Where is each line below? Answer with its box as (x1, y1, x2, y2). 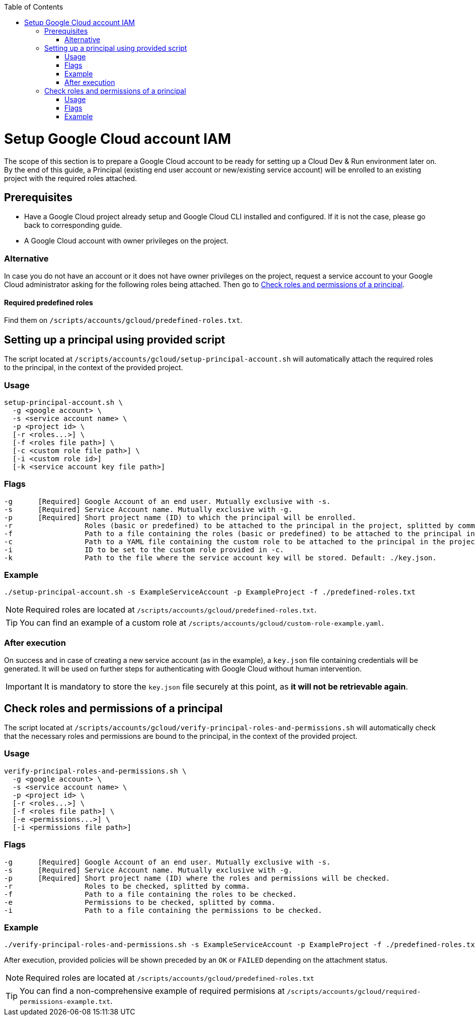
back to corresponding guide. (24, 221, 122, 230)
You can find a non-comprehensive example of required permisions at (20, 986, 285, 996)
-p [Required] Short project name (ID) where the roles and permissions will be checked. (4, 874, 390, 882)
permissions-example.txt (20, 998, 111, 1006)
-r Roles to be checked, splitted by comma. (4, 882, 250, 890)
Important (6, 682, 42, 692)
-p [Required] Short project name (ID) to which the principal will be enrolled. (4, 513, 356, 522)
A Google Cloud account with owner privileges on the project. (24, 236, 228, 245)
